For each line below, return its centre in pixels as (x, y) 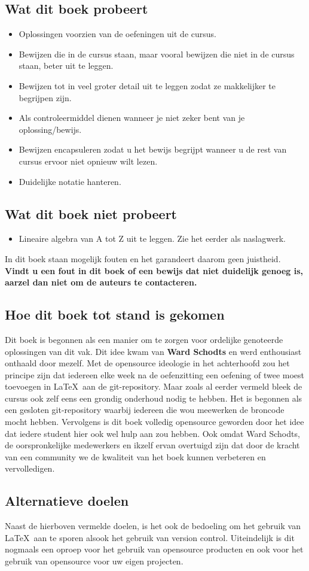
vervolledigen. (30, 468)
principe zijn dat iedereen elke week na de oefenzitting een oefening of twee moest (154, 374)
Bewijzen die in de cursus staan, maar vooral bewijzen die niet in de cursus (157, 54)
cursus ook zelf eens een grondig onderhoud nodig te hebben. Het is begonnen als (154, 398)
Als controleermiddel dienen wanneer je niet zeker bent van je (132, 118)
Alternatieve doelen (67, 501)
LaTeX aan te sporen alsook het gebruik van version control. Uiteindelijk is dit (150, 537)
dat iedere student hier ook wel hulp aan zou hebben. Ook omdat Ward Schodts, (152, 433)
